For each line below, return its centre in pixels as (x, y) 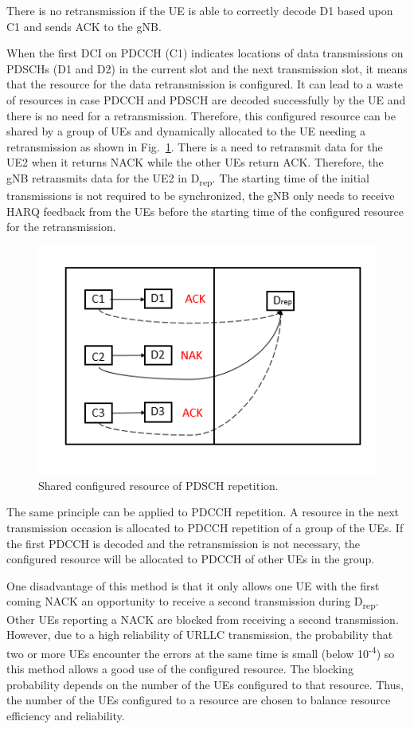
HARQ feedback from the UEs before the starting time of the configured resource (205, 211)
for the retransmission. (61, 227)
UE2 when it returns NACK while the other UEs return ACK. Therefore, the (195, 162)
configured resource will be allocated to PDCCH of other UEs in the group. (191, 559)
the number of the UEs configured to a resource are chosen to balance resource (199, 700)
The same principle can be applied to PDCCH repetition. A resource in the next (203, 512)
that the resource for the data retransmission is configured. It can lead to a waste (205, 84)
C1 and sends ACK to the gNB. (84, 26)
